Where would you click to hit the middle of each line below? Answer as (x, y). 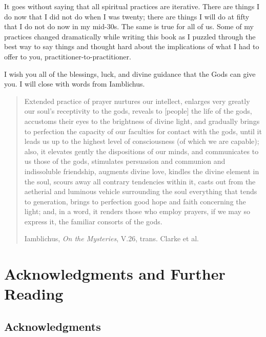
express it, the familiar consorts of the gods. (93, 221)
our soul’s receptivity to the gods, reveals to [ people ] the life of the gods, (138, 111)
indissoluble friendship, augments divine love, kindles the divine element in (142, 171)
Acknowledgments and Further (115, 274)
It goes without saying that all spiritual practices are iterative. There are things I (132, 6)
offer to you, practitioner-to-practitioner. (68, 56)
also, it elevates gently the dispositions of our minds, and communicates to (141, 151)
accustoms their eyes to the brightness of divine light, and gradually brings (142, 121)
